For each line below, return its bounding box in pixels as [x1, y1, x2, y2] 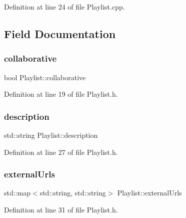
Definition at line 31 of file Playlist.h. [4, 204, 118, 214]
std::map [4, 187, 30, 198]
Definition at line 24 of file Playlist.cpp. [4, 2, 125, 12]
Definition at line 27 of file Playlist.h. [4, 146, 118, 157]
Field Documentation [4, 26, 116, 41]
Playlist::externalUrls [117, 187, 182, 198]
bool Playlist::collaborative [4, 72, 86, 82]
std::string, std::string [39, 187, 106, 198]
